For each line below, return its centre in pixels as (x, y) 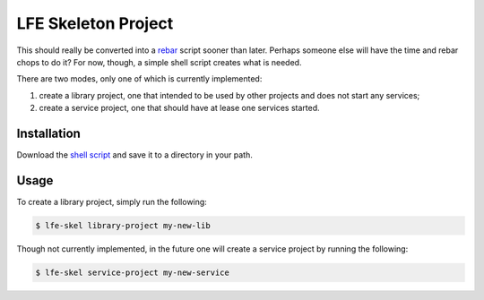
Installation (48, 133)
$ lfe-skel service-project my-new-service (133, 272)
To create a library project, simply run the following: (112, 201)
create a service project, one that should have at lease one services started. (179, 108)
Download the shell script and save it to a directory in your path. (134, 155)
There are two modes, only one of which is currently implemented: (139, 79)
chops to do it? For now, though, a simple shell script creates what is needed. (159, 62)
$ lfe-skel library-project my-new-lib (123, 225)
